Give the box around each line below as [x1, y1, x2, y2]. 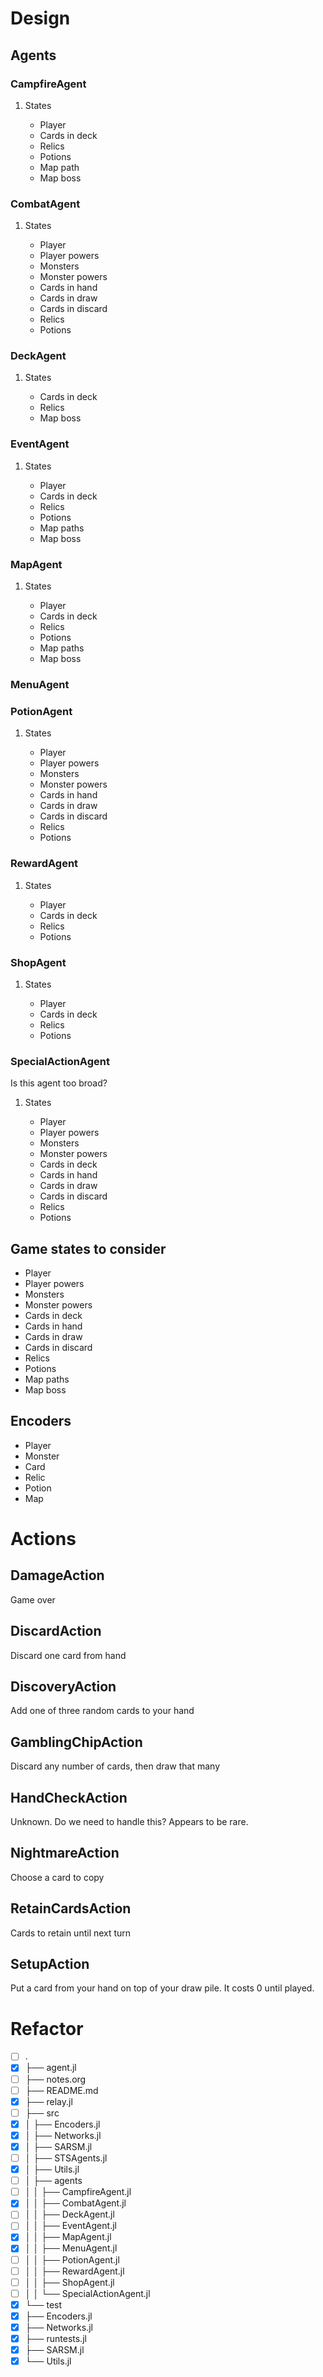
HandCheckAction [10, 1789, 128, 1806]
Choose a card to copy [10, 1871, 105, 1883]
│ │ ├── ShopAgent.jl [24, 2276, 115, 2288]
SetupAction [10, 1956, 90, 1973]
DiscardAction [10, 1623, 102, 1640]
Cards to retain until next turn [10, 1927, 132, 1939]
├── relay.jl [24, 2095, 73, 2107]
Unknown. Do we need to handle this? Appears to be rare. [10, 1816, 249, 1828]
